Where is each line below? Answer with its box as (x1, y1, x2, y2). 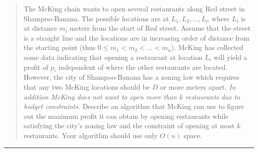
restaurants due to (185, 91, 240, 101)
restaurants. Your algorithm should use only (23, 130, 158, 140)
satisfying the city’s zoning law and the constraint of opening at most (23, 120, 235, 131)
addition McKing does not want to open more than (23, 91, 177, 101)
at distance (23, 23, 57, 33)
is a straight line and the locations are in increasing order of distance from (23, 32, 250, 43)
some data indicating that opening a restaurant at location (23, 51, 202, 62)
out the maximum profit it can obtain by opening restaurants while (23, 110, 229, 121)
